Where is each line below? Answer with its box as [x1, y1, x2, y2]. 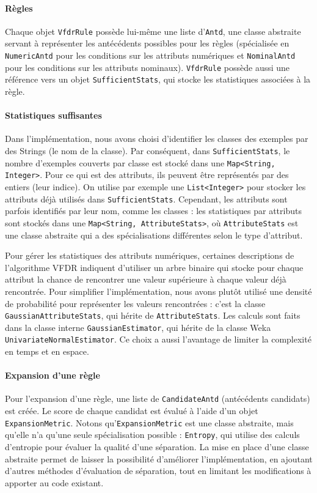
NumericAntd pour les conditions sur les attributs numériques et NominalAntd [5, 49, 296, 62]
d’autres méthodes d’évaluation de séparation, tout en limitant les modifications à [5, 464, 312, 477]
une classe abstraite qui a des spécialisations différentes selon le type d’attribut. [5, 228, 303, 241]
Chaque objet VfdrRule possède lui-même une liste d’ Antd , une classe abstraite [5, 24, 301, 37]
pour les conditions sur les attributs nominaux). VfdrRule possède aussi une [5, 61, 290, 73]
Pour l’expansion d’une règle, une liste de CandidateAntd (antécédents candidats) [5, 392, 310, 405]
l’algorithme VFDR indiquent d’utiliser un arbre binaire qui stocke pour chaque [5, 261, 304, 273]
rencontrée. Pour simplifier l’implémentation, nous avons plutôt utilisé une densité [5, 284, 312, 297]
